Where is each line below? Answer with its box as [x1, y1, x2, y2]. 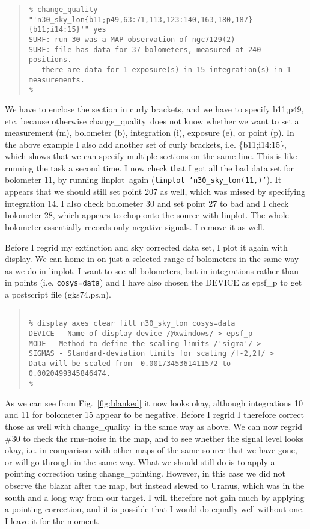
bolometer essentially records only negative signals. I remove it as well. [5, 220, 265, 233]
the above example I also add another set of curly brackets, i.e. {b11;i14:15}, [5, 138, 287, 150]
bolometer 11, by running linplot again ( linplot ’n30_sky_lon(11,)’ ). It [5, 173, 282, 186]
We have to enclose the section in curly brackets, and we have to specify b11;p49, [5, 102, 304, 115]
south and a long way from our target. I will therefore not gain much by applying [5, 491, 305, 503]
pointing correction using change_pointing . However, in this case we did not [5, 467, 286, 480]
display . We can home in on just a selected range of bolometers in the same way [5, 252, 299, 265]
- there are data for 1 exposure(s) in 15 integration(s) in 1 [32, 65, 291, 74]
